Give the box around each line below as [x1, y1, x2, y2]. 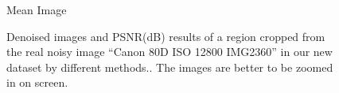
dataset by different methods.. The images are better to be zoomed [6, 58, 333, 75]
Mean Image [6, 2, 67, 17]
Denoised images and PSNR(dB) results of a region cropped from [6, 28, 325, 44]
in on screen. [6, 74, 68, 91]
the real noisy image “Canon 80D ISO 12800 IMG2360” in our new [6, 43, 333, 60]
